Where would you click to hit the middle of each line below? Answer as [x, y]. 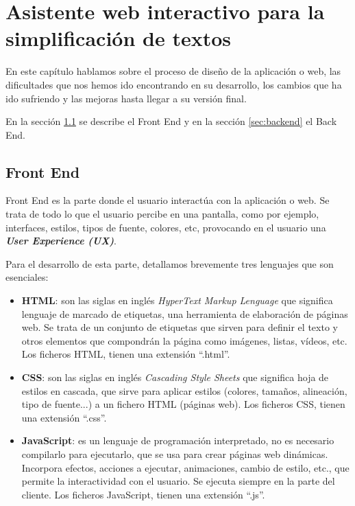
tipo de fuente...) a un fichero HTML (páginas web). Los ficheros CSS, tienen [183, 404]
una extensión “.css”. [64, 417]
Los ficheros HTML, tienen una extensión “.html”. [126, 354]
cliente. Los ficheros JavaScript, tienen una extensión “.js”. [143, 494]
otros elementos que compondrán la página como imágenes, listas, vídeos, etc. [184, 340]
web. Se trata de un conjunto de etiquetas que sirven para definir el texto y [180, 327]
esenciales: [27, 277]
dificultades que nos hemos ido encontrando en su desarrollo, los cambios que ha [174, 84]
